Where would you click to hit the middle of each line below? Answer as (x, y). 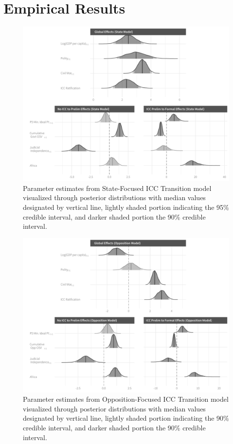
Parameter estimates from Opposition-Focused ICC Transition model (126, 399)
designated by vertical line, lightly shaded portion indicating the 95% (126, 207)
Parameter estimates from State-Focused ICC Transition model (117, 188)
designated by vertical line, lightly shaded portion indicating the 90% (126, 418)
